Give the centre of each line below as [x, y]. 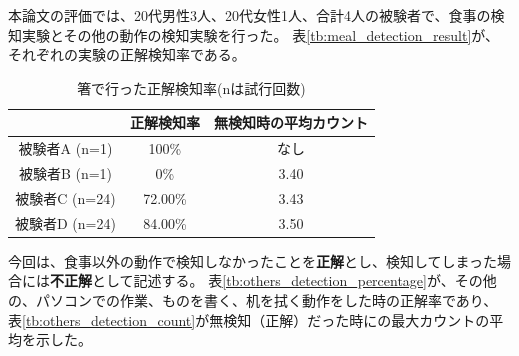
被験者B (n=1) [65, 173]
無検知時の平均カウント [290, 122]
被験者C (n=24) [65, 197]
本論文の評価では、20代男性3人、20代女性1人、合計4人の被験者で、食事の [249, 15]
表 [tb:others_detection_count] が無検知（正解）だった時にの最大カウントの [249, 319]
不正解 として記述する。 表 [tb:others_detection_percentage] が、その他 [273, 280]
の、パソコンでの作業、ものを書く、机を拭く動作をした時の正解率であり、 [253, 300]
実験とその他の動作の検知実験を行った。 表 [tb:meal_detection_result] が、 [260, 34]
